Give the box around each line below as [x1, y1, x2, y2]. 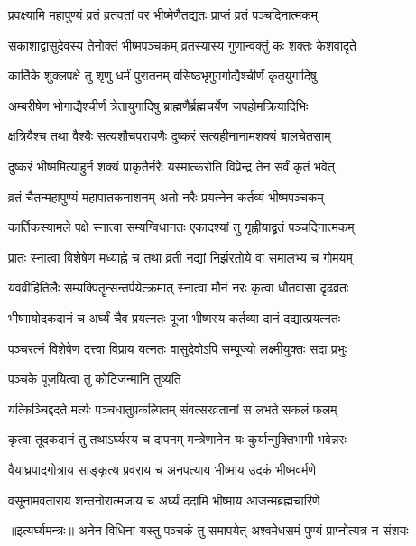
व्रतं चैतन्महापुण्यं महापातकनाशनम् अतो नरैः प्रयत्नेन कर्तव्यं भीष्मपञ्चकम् [8, 187, 324, 206]
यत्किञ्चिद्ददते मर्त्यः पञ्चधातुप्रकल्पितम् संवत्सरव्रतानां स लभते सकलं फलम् [8, 399, 337, 418]
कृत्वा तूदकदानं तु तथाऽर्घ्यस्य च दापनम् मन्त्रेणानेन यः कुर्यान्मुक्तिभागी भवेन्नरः [8, 430, 347, 449]
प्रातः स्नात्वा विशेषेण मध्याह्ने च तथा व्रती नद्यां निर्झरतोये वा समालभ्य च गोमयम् [8, 247, 353, 266]
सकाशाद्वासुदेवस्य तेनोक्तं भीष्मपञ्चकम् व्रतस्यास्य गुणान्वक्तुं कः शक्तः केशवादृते [8, 35, 356, 54]
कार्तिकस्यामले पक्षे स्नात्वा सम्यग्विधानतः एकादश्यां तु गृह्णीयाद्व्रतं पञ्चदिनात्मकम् [8, 217, 355, 236]
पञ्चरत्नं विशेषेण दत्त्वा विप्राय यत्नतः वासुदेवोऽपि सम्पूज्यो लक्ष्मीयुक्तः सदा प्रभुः [8, 338, 347, 357]
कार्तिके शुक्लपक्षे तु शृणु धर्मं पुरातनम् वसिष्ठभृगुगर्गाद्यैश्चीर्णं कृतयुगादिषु [8, 66, 317, 85]
